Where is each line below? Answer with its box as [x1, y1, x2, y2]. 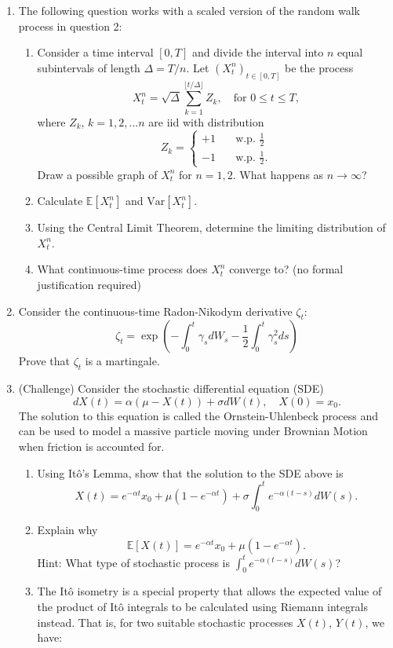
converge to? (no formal [229, 261, 344, 277]
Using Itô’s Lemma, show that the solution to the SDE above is [37, 464, 344, 481]
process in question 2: [18, 17, 122, 34]
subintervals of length [37, 59, 140, 75]
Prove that [18, 353, 70, 369]
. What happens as [232, 166, 324, 182]
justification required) [37, 276, 142, 292]
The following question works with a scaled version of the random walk [18, 2, 360, 18]
